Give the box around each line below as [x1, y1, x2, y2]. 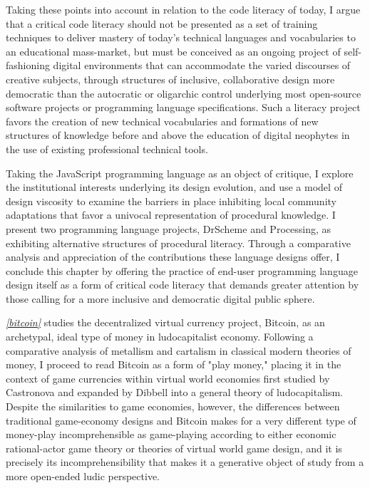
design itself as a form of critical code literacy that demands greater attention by [6, 277, 359, 292]
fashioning [6, 58, 50, 73]
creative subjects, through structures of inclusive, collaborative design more [6, 71, 335, 86]
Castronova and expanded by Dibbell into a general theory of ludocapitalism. [6, 385, 344, 400]
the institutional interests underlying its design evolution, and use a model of [6, 180, 342, 194]
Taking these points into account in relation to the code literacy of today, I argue [6, 2, 361, 16]
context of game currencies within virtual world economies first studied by [6, 370, 330, 385]
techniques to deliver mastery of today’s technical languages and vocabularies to [6, 30, 356, 45]
